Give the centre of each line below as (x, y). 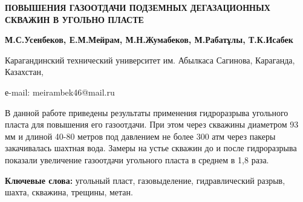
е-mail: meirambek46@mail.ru (60, 92)
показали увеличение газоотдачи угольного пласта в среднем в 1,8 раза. (137, 159)
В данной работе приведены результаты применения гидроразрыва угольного (147, 112)
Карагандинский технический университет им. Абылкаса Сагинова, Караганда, (150, 60)
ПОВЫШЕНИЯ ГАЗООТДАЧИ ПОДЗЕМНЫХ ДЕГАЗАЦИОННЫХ (138, 7)
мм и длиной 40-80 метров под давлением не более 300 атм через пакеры (140, 136)
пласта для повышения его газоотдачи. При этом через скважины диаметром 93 (152, 124)
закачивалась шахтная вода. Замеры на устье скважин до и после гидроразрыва (151, 148)
